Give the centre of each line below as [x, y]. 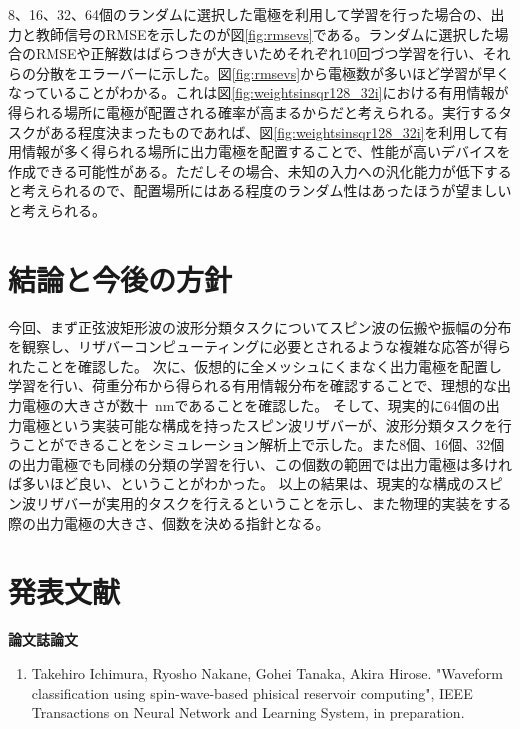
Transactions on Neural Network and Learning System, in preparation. [248, 712]
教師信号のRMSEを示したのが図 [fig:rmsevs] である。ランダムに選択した [265, 33]
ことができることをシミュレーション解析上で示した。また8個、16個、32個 [263, 444]
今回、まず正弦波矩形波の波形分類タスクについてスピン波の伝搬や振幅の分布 [260, 326]
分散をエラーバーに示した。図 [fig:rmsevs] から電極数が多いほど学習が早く [273, 72]
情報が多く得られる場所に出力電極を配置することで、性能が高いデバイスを [266, 151]
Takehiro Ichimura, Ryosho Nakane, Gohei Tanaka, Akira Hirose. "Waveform [267, 672]
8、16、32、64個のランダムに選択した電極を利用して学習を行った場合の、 [249, 14]
